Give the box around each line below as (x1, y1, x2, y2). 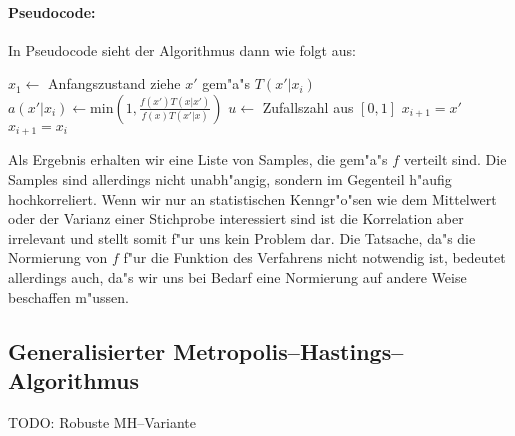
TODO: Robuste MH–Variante (8, 411, 196, 432)
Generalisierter (8, 335, 166, 366)
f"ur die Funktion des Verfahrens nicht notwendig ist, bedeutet (123, 247, 506, 268)
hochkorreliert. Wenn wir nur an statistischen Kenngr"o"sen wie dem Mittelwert (8, 188, 497, 209)
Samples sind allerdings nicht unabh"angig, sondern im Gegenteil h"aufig (8, 169, 452, 190)
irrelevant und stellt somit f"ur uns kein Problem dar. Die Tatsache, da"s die (8, 227, 476, 248)
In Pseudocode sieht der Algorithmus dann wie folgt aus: (8, 39, 356, 60)
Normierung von (8, 247, 108, 268)
